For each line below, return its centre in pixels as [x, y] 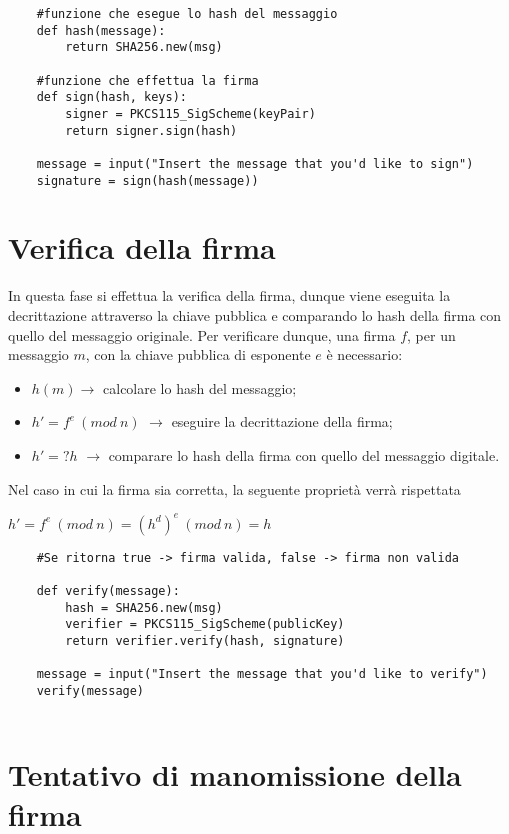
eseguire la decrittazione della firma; [282, 421]
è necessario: [364, 354]
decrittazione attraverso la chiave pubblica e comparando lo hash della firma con [255, 314]
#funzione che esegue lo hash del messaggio [187, 14]
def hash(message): [101, 30]
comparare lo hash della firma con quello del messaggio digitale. [304, 454]
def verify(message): [108, 590]
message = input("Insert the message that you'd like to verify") [262, 674]
